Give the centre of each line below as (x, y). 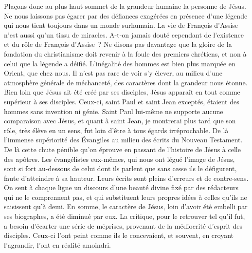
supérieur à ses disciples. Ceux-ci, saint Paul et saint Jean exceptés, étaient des (122, 101)
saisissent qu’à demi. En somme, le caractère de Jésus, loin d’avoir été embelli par (126, 206)
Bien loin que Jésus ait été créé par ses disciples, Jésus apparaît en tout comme (122, 92)
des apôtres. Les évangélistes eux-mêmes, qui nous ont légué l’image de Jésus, (119, 159)
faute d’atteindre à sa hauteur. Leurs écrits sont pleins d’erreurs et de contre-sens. (126, 178)
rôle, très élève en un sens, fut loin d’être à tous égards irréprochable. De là (116, 130)
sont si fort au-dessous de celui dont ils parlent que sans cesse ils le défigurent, (120, 168)
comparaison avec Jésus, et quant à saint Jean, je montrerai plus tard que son (120, 121)
